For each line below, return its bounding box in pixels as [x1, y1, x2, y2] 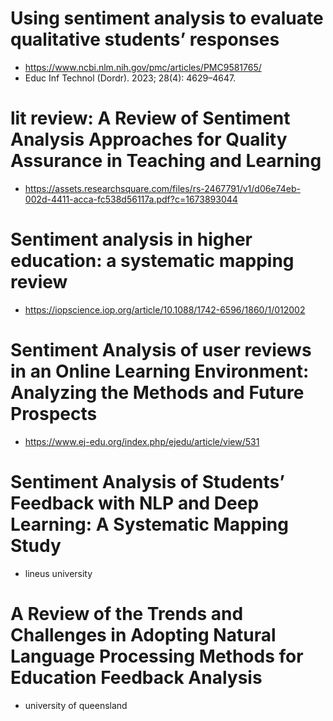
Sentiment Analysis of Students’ [10, 470, 285, 493]
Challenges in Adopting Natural [10, 623, 277, 646]
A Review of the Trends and [10, 602, 244, 625]
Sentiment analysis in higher [10, 228, 253, 251]
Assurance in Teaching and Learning [10, 150, 322, 172]
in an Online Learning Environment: [10, 360, 310, 382]
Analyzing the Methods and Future [10, 382, 305, 404]
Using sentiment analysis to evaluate [10, 7, 324, 30]
